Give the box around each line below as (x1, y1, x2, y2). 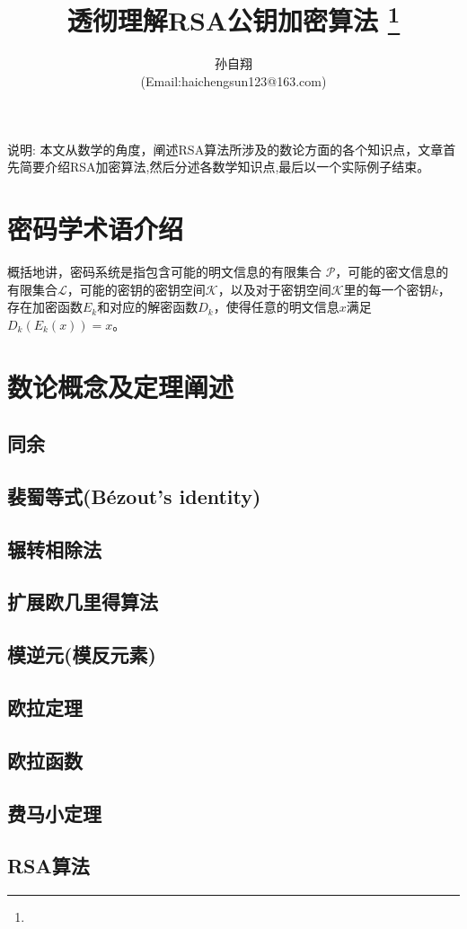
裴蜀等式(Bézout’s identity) (7, 482, 261, 509)
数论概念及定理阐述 (7, 367, 234, 404)
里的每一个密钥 (343, 279, 432, 298)
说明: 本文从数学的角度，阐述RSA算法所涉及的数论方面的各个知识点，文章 (7, 139, 444, 158)
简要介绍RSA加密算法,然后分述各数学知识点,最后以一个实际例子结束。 (19, 157, 430, 176)
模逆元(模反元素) (7, 641, 156, 668)
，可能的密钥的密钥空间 (66, 279, 206, 298)
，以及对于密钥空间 (217, 279, 331, 298)
